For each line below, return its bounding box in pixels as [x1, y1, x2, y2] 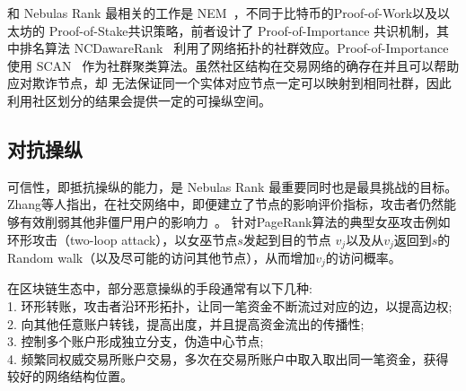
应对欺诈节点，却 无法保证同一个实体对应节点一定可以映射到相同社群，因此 [7, 74, 452, 92]
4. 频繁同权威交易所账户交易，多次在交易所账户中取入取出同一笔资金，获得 [7, 349, 449, 368]
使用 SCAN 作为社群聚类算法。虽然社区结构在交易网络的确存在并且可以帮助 [7, 56, 460, 74]
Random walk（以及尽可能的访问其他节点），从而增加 [7, 248, 316, 266]
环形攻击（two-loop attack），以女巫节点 [7, 230, 238, 248]
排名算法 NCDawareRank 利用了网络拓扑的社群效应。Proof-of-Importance [19, 39, 449, 57]
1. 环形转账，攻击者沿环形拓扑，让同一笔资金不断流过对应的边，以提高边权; [7, 297, 453, 316]
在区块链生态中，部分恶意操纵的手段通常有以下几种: [7, 279, 312, 298]
